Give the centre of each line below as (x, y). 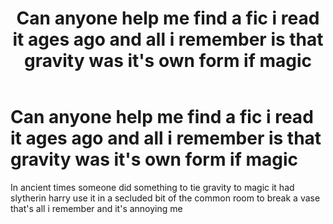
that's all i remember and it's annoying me (96, 208)
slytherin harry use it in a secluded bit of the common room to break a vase (165, 198)
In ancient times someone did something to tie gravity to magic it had (152, 187)
